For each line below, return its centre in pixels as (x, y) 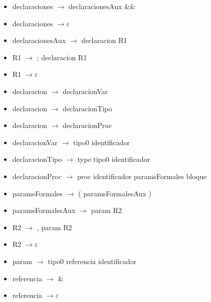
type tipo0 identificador (114, 159)
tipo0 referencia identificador (92, 261)
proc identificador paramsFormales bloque (142, 176)
